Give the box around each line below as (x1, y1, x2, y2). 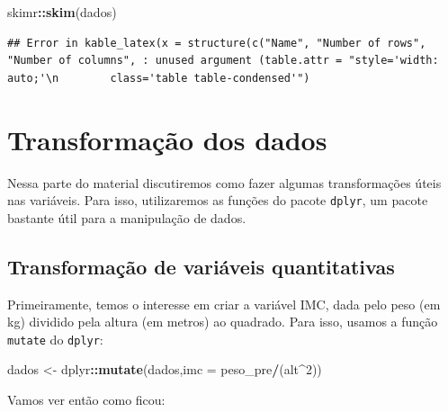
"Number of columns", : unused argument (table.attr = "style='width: (7, 54, 439, 67)
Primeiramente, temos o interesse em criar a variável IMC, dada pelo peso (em (7, 294, 441, 313)
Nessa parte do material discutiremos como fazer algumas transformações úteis (7, 173, 442, 192)
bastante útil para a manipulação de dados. (7, 208, 246, 227)
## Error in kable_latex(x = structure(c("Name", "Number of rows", (7, 36, 426, 49)
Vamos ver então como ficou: (7, 390, 166, 408)
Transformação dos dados (7, 121, 327, 157)
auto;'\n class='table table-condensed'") (7, 71, 310, 85)
